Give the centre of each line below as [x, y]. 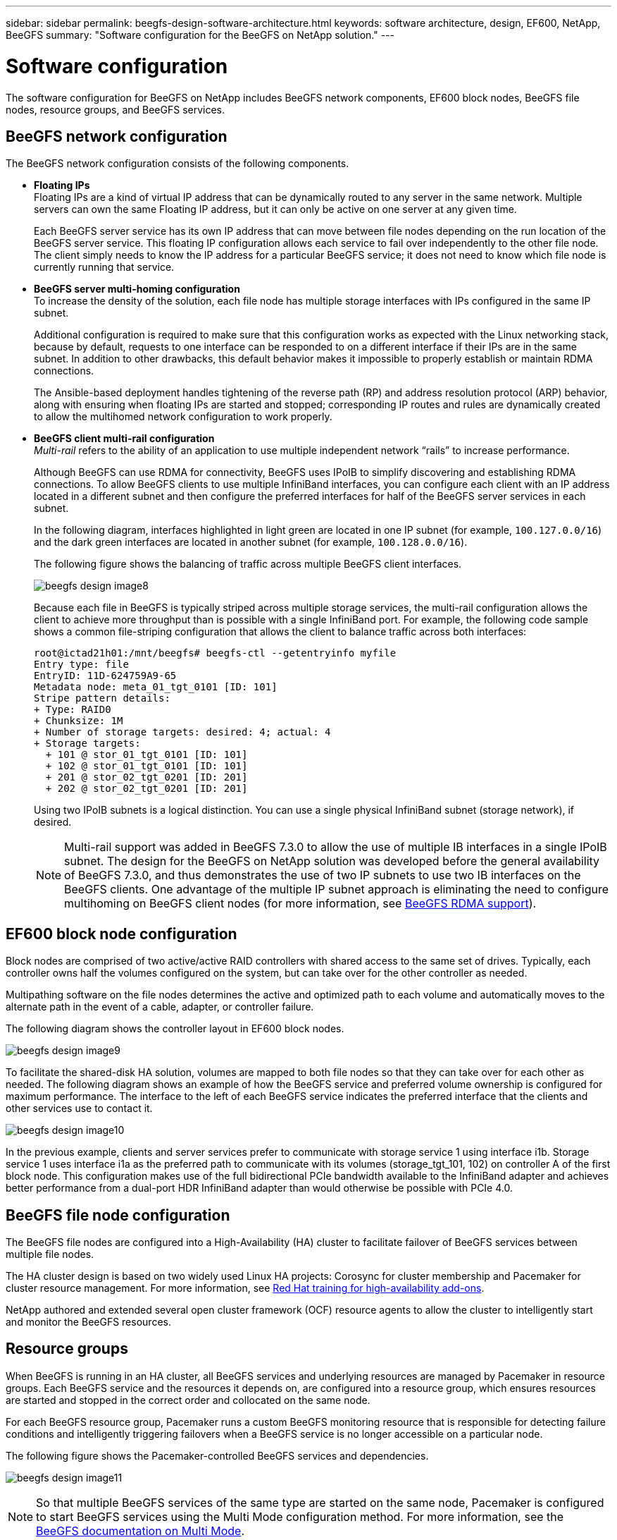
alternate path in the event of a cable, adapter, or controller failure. [160, 1007]
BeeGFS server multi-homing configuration [137, 289]
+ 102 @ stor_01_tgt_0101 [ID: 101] [147, 766]
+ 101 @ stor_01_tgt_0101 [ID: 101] [147, 755]
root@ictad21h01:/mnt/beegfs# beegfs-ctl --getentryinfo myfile [215, 653]
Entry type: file [81, 665]
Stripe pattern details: [102, 698]
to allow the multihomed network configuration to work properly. [183, 417]
